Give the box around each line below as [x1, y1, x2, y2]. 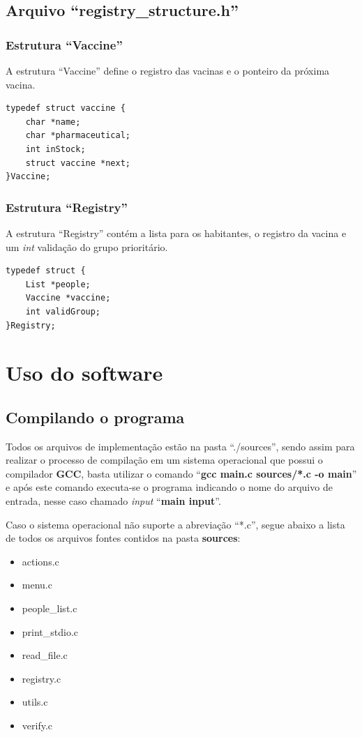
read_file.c [22, 648, 68, 662]
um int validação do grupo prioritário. [6, 239, 168, 254]
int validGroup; [25, 306, 101, 317]
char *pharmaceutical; [25, 130, 130, 141]
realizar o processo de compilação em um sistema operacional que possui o [6, 453, 323, 467]
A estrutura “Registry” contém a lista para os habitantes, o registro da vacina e [6, 225, 347, 240]
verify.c [22, 718, 53, 733]
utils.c [22, 694, 48, 709]
